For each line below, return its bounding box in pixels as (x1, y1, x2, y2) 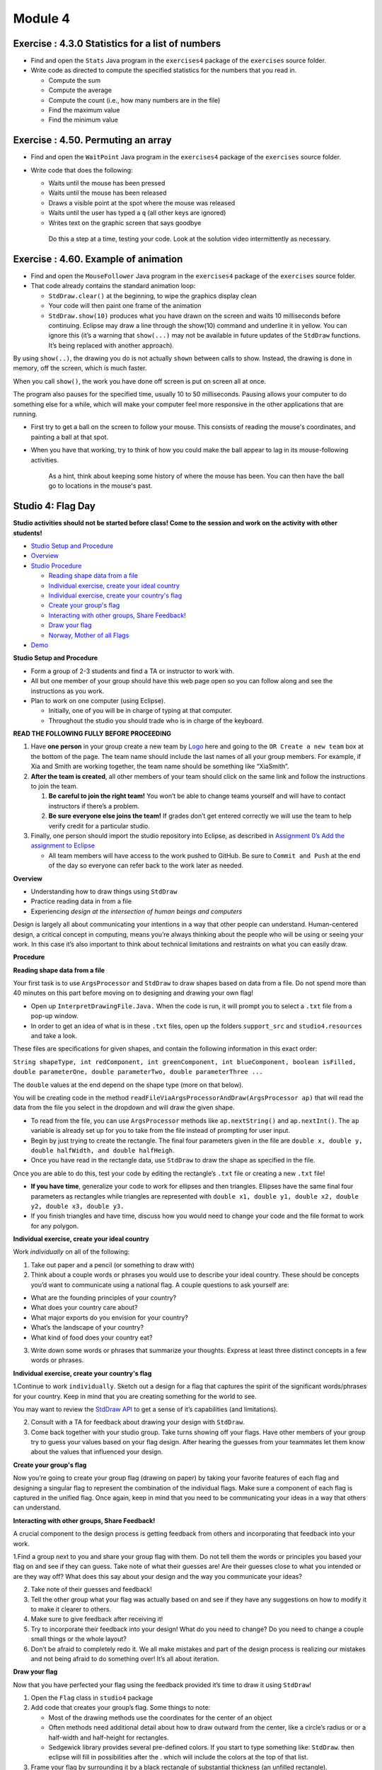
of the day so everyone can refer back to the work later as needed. (48, 861, 244, 870)
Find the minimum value (48, 115, 118, 124)
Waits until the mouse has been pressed (48, 179, 166, 188)
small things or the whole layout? (30, 1635, 127, 1643)
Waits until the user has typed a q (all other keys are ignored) (48, 209, 226, 217)
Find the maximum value (48, 106, 120, 115)
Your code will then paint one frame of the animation (48, 302, 202, 310)
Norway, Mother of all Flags (48, 631, 129, 639)
